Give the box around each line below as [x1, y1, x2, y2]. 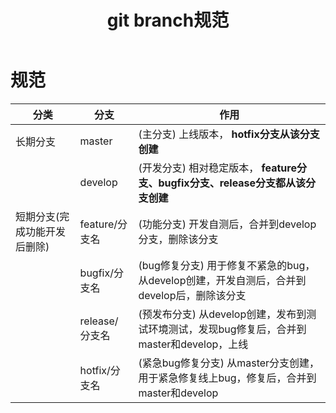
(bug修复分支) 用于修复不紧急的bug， [138, 258, 316, 272]
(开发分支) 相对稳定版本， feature [138, 161, 297, 175]
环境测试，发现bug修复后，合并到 [148, 322, 307, 336]
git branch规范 [106, 9, 230, 32]
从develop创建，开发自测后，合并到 [138, 273, 307, 287]
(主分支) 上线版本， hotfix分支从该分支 [138, 127, 320, 141]
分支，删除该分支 [138, 232, 219, 246]
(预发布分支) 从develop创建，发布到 [138, 307, 307, 321]
